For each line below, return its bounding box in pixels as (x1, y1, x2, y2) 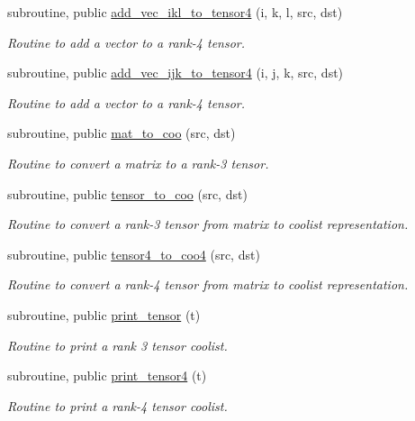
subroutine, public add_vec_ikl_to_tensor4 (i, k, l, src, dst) (7, 3, 343, 21)
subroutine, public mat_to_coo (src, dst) (7, 124, 236, 142)
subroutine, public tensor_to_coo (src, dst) (7, 184, 248, 203)
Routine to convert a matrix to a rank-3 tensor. (7, 153, 269, 172)
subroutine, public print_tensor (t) (7, 305, 201, 324)
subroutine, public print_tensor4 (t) (7, 366, 207, 385)
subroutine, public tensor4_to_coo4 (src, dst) (7, 244, 260, 263)
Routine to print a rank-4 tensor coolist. (7, 396, 228, 415)
